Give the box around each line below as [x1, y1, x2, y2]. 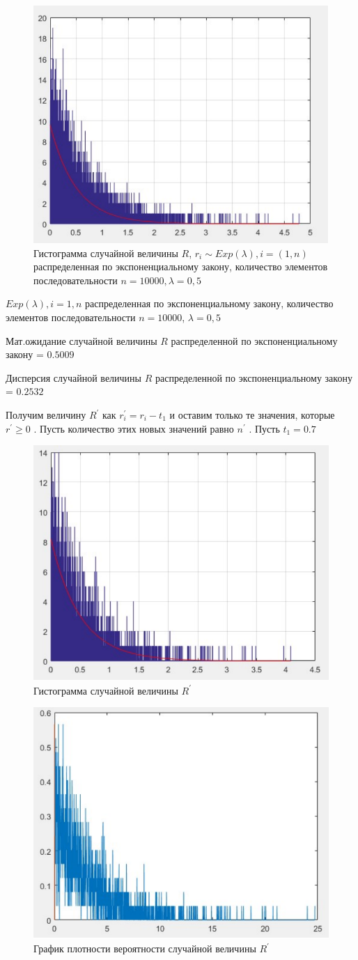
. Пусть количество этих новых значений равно [33, 421, 234, 435]
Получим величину [6, 408, 86, 422]
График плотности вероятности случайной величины [33, 941, 256, 956]
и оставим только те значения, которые [169, 408, 335, 422]
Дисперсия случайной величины [6, 370, 142, 385]
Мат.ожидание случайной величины [6, 333, 157, 348]
